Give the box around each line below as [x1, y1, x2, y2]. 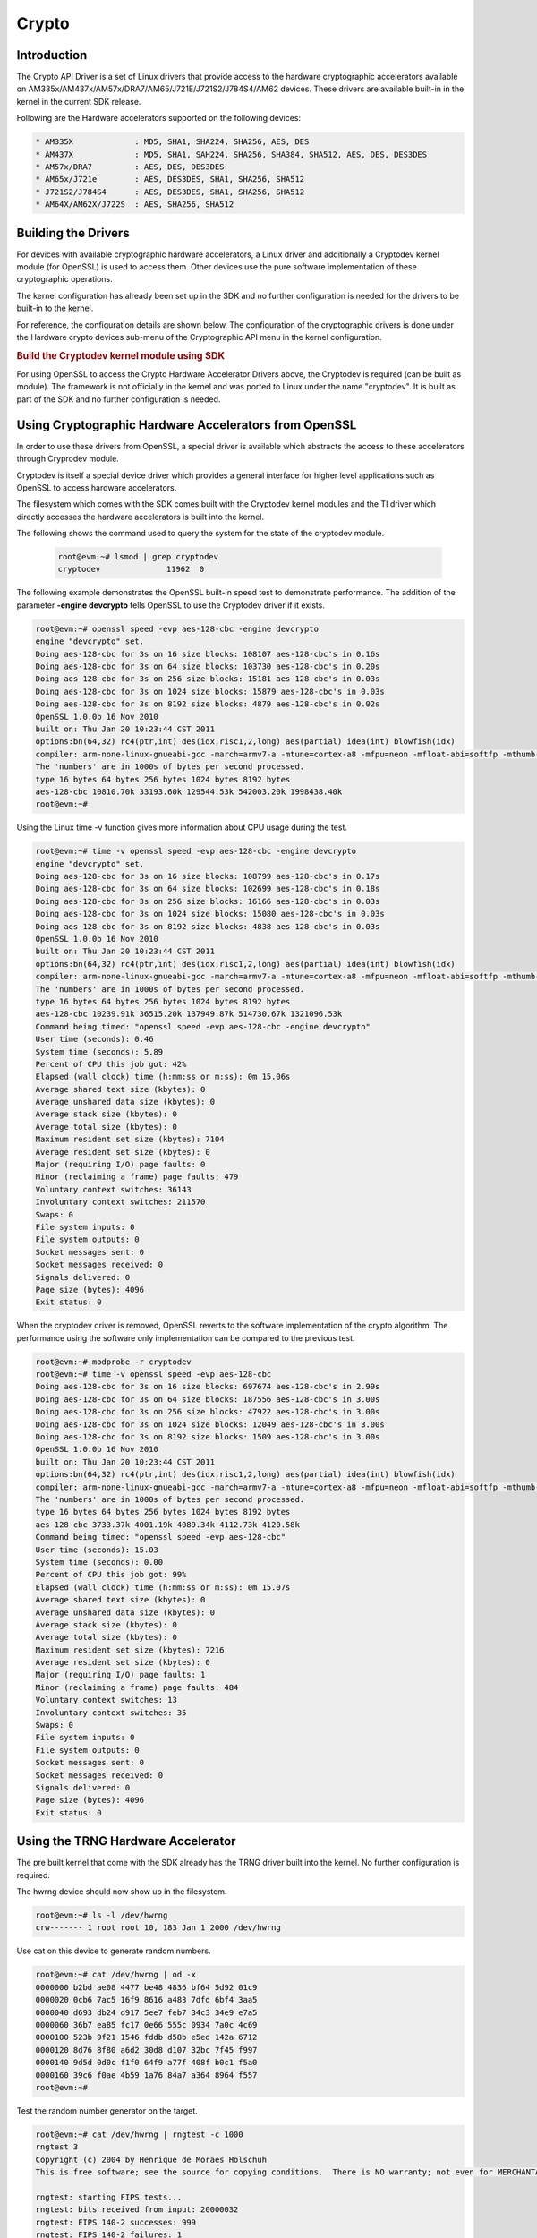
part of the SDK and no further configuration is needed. [16, 394, 221, 405]
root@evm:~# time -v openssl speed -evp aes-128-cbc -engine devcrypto [35, 846, 357, 857]
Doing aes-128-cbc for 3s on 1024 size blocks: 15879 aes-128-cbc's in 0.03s [35, 686, 385, 696]
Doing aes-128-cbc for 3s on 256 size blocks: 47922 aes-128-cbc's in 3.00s [35, 1406, 380, 1417]
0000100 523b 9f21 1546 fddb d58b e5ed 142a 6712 [35, 2032, 258, 2043]
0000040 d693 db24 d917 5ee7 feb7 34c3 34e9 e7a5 [35, 2007, 258, 2018]
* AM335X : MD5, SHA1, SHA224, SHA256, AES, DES [35, 137, 310, 147]
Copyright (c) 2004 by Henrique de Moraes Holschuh [35, 2154, 268, 2165]
